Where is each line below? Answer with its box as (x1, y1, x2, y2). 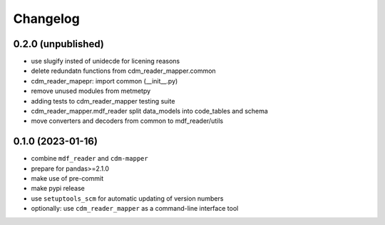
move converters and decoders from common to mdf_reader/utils (31, 116, 224, 125)
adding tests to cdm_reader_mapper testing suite (31, 96, 175, 105)
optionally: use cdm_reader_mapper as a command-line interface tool (31, 204, 239, 213)
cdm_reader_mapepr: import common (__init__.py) (31, 76, 178, 85)
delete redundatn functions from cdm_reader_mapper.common (31, 66, 217, 75)
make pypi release (31, 184, 85, 193)
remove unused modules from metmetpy (31, 86, 151, 96)
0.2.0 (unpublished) (13, 38, 105, 50)
